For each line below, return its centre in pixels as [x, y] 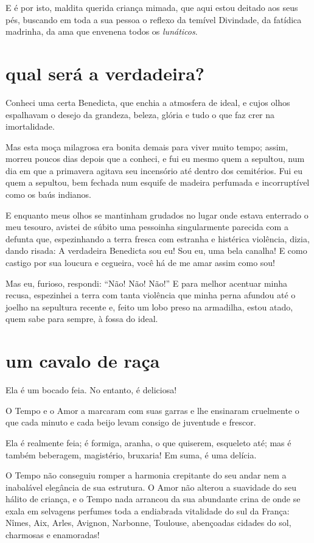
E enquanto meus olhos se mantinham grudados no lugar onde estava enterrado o [157, 215]
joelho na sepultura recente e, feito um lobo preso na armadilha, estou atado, [149, 307]
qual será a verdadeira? [105, 73]
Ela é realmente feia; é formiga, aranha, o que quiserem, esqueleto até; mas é [148, 442]
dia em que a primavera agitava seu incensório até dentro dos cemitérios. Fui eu [154, 170]
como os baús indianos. [49, 194]
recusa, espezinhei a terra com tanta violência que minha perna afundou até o [151, 295]
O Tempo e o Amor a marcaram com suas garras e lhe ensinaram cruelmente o [152, 410]
